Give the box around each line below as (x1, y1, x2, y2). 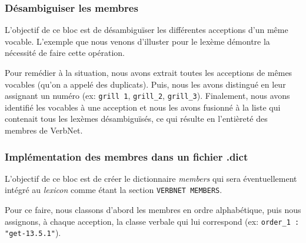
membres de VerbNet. (5, 124, 83, 137)
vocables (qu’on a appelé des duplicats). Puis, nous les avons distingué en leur (5, 78, 286, 90)
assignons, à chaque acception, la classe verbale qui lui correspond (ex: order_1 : (5, 215, 300, 227)
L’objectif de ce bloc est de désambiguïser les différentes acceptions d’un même (5, 24, 288, 36)
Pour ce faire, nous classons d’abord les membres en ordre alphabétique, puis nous (5, 204, 301, 216)
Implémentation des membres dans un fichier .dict (5, 149, 248, 164)
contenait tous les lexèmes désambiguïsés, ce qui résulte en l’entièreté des (5, 112, 268, 125)
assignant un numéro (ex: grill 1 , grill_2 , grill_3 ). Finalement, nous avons (5, 89, 290, 102)
